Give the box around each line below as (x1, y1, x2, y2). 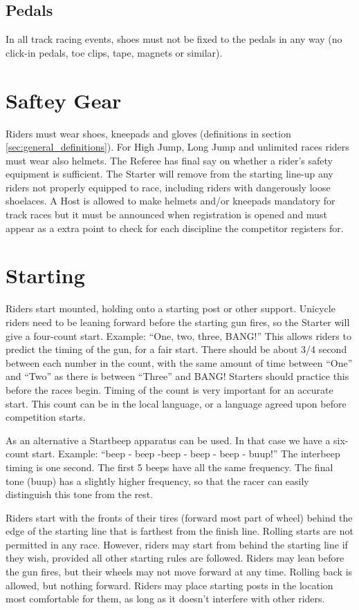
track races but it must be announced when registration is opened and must (6, 207, 327, 222)
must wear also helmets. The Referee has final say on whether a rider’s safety (6, 153, 333, 167)
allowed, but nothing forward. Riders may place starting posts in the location (6, 578, 333, 592)
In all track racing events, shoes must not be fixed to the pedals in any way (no (6, 32, 342, 46)
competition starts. (6, 410, 86, 424)
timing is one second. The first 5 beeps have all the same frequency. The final (6, 459, 333, 474)
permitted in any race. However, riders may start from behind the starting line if (6, 537, 348, 551)
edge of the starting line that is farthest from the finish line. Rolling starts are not (6, 524, 353, 538)
